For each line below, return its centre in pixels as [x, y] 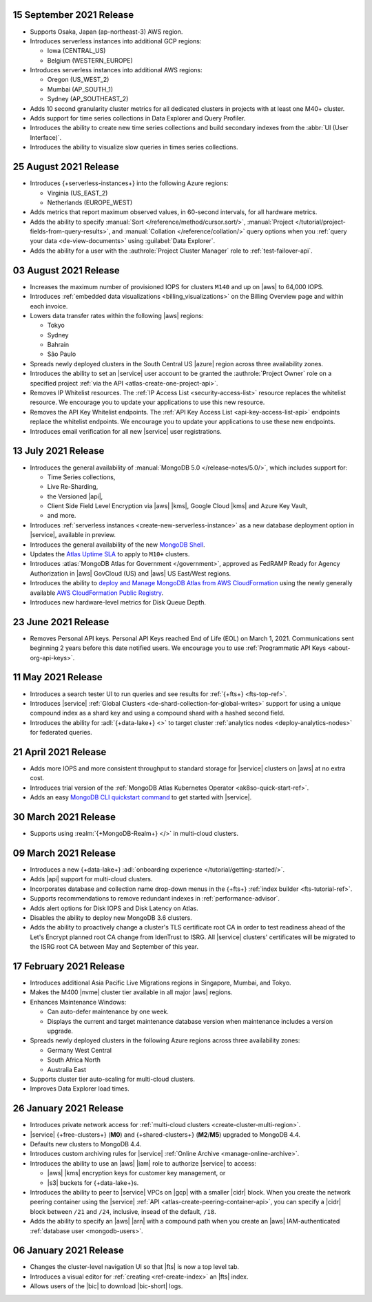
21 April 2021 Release [60, 752]
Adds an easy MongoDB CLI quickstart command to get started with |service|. [141, 797]
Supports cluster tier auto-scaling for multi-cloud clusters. [113, 1079]
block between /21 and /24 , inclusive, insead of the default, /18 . [123, 1211]
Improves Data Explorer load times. [80, 1089]
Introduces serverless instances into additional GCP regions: [116, 41]
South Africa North [74, 1060]
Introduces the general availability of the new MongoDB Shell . [118, 545]
